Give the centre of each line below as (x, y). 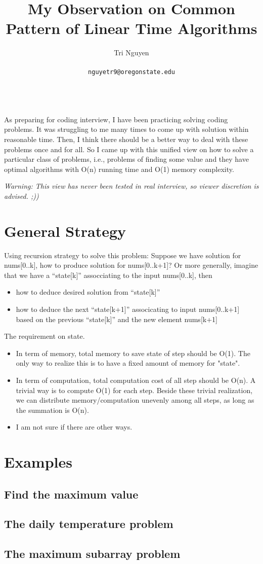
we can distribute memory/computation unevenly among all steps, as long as (135, 400)
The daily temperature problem (89, 524)
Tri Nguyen (131, 52)
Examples (38, 462)
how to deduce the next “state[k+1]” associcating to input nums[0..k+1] (128, 309)
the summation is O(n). (52, 410)
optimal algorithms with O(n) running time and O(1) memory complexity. (119, 169)
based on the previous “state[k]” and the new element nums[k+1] (117, 319)
